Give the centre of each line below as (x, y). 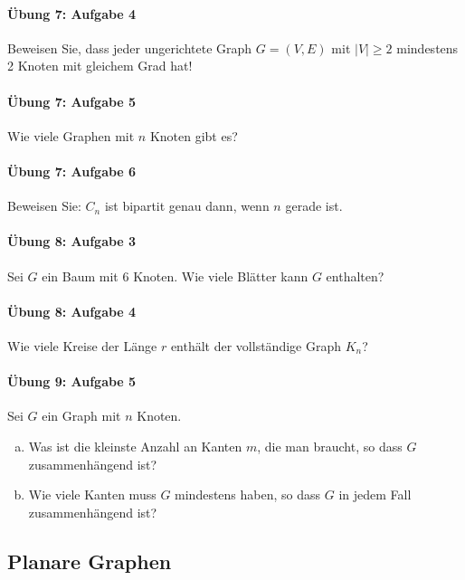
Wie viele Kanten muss (92, 494)
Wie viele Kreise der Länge (82, 345)
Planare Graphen (90, 561)
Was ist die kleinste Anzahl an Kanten (135, 446)
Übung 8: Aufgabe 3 (72, 241)
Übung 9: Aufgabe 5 (72, 381)
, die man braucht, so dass (330, 446)
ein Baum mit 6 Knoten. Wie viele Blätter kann (175, 276)
